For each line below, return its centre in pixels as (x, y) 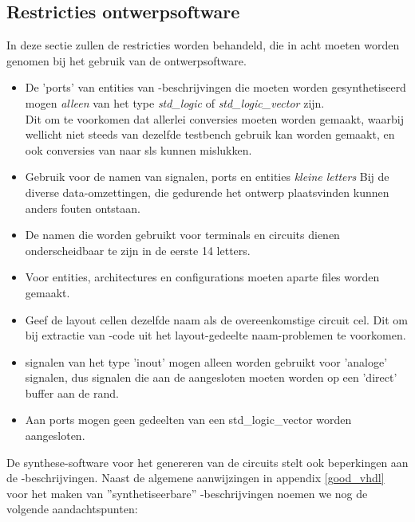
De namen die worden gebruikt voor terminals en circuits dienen (182, 235)
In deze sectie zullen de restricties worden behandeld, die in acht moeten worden (203, 45)
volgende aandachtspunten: (72, 509)
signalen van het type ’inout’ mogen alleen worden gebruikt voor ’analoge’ (206, 361)
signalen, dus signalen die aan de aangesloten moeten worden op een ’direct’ (211, 377)
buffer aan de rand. (72, 392)
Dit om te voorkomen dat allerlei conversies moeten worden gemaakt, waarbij (214, 118)
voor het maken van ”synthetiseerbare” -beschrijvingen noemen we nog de (187, 493)
